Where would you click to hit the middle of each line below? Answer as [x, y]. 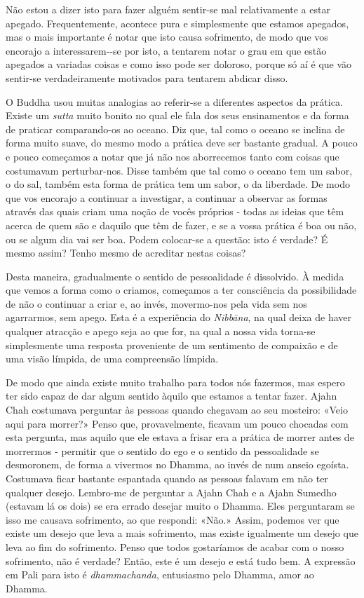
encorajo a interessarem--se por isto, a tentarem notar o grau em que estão [166, 50]
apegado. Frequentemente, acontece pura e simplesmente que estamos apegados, [177, 23]
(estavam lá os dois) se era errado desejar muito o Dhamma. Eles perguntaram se [180, 506]
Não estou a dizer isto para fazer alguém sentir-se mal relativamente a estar [168, 9]
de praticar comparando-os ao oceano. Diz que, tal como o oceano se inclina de [175, 129]
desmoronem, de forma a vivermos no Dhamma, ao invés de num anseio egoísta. [177, 464]
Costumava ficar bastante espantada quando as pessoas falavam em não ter [167, 478]
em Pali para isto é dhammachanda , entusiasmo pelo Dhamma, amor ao [160, 575]
